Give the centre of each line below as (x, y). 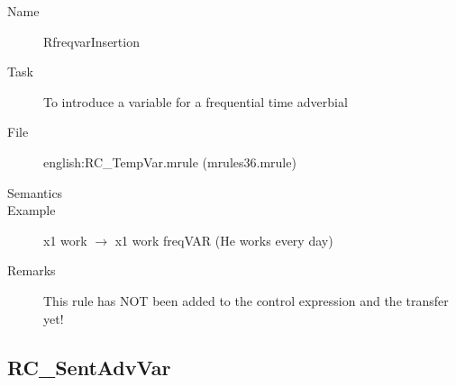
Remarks (32, 270)
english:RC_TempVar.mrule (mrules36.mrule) (170, 162)
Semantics (35, 192)
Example (32, 210)
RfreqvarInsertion (91, 41)
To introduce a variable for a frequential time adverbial (196, 101)
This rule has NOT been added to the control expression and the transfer (246, 300)
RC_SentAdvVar (89, 367)
